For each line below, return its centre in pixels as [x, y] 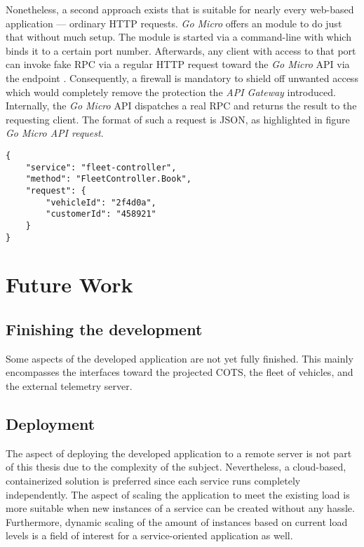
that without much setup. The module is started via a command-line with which [178, 37]
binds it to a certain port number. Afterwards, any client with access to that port [181, 50]
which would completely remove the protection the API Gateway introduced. [171, 92]
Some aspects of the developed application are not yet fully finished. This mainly [180, 358]
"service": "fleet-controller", [101, 167]
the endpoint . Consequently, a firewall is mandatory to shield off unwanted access [182, 77]
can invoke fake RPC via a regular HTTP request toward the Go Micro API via [178, 64]
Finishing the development [104, 329]
